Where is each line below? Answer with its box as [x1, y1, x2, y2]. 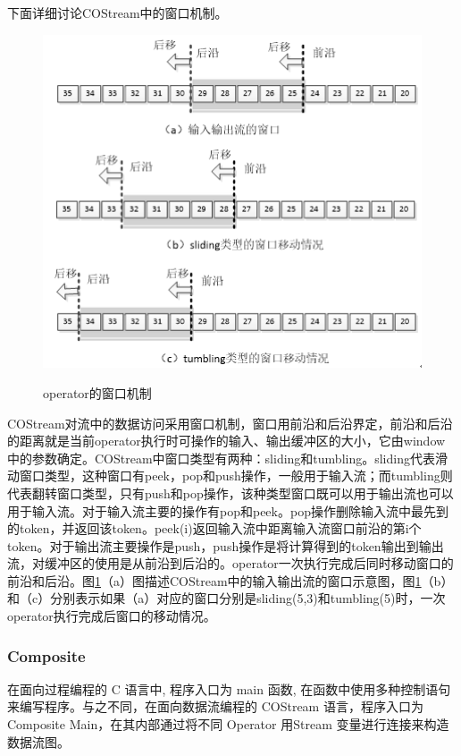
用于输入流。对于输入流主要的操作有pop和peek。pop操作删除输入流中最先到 [7, 501, 448, 520]
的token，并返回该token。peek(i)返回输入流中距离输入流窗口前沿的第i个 [7, 519, 422, 538]
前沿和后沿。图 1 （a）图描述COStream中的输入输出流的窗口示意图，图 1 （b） [7, 571, 454, 590]
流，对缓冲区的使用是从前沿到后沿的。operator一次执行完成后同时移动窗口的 [7, 554, 454, 573]
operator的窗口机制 [43, 383, 152, 402]
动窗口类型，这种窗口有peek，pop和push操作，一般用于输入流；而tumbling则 [7, 466, 453, 485]
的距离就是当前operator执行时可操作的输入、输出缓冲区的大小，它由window [7, 431, 446, 450]
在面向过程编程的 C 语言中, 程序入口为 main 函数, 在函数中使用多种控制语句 [7, 679, 451, 698]
